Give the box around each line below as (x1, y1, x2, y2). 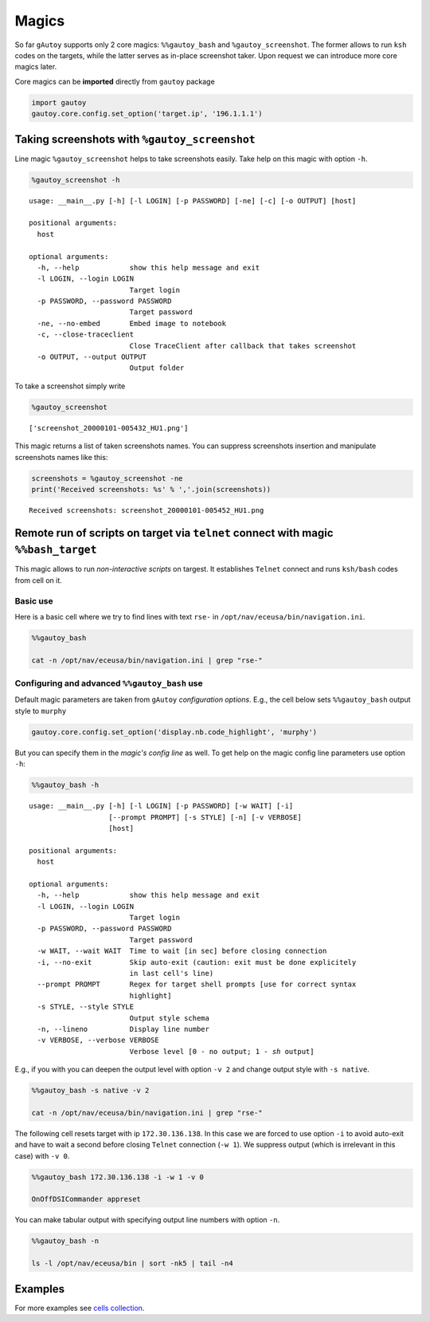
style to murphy (14, 706, 67, 715)
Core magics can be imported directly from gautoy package (14, 77, 215, 86)
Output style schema (129, 1013, 210, 1022)
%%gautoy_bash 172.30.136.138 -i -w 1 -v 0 (31, 1172, 205, 1182)
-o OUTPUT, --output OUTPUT (37, 352, 147, 362)
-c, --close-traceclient (37, 330, 135, 339)
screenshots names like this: (14, 452, 108, 462)
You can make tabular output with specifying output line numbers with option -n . (14, 1215, 280, 1225)
